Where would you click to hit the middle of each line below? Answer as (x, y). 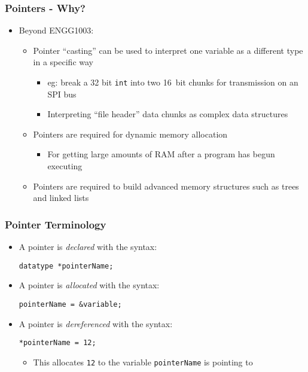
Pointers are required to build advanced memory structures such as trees (166, 186)
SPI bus (62, 94)
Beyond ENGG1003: (56, 30)
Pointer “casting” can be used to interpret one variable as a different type (168, 50)
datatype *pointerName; (66, 266)
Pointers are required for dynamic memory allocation (130, 134)
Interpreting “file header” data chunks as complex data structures (168, 114)
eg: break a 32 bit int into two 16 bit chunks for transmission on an (173, 82)
